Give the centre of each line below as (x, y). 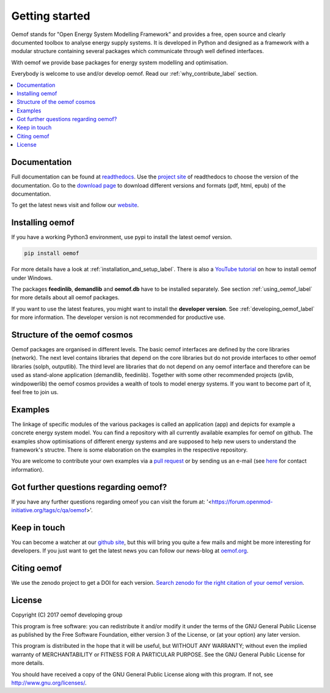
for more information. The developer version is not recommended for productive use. (118, 317)
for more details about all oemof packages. (65, 298)
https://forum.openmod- (242, 502)
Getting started (51, 16)
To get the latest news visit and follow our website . (75, 205)
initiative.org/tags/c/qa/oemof (49, 510)
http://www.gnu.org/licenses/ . (49, 683)
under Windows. (32, 277)
